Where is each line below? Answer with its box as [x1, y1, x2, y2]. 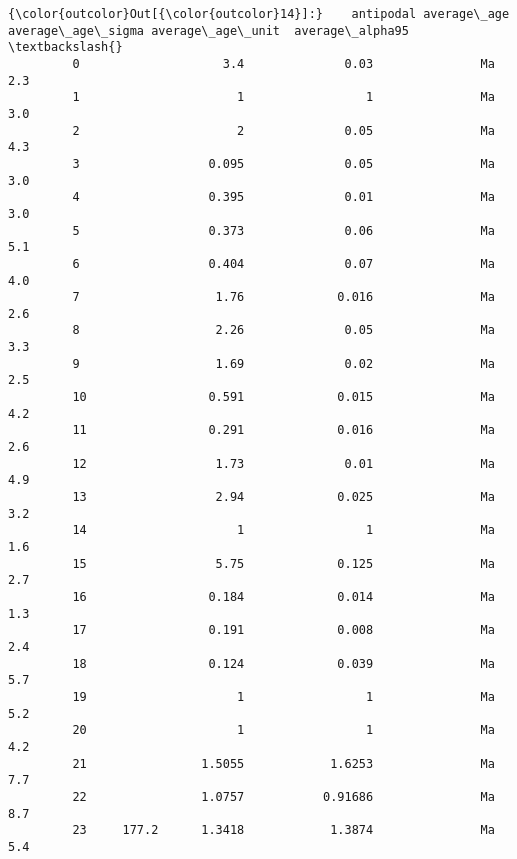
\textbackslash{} [8, 40, 123, 55]
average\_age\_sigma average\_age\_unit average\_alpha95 [8, 23, 409, 38]
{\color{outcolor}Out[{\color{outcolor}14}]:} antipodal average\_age [8, 7, 510, 21]
